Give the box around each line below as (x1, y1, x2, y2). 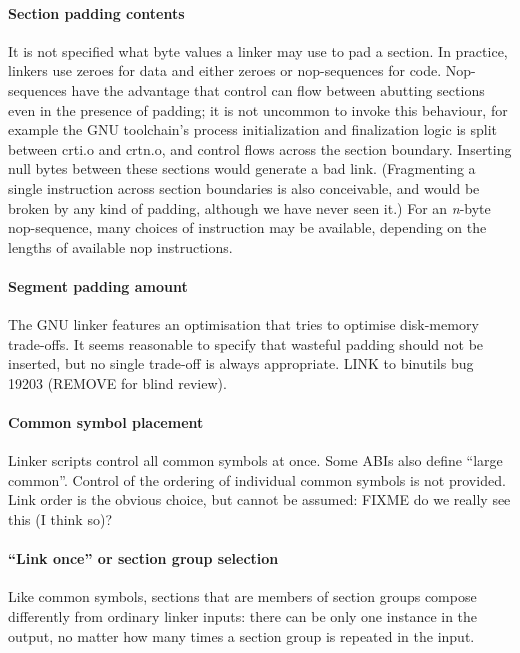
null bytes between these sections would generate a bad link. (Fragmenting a (8, 158, 476, 179)
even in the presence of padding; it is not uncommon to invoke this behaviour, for (8, 99, 508, 120)
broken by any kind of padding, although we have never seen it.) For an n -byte (8, 197, 491, 218)
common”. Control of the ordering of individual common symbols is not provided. (8, 469, 506, 490)
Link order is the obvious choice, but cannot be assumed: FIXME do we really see (8, 489, 511, 510)
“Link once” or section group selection (8, 548, 279, 569)
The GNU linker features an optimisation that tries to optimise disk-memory (8, 314, 479, 335)
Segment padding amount (8, 275, 188, 296)
